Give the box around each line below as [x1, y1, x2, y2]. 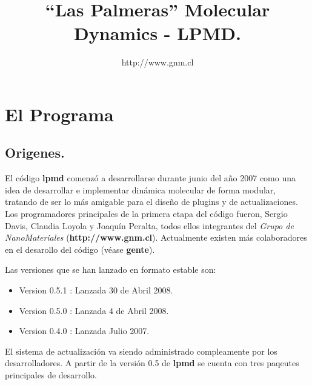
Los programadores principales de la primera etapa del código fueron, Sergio [5, 207, 288, 220]
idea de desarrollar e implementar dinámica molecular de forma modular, [5, 183, 276, 196]
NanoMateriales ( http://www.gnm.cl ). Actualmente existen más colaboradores [5, 231, 307, 244]
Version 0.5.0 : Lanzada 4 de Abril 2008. [19, 304, 169, 316]
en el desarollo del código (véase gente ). [5, 243, 155, 255]
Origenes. [5, 143, 65, 162]
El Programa [5, 101, 114, 126]
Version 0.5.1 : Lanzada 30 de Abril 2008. [19, 284, 173, 296]
